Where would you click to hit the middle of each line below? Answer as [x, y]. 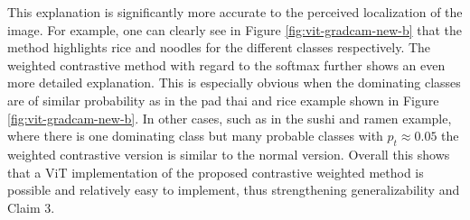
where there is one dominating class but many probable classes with [195, 136]
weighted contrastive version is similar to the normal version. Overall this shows [229, 154]
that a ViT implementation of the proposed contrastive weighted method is [216, 172]
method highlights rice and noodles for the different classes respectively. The [219, 47]
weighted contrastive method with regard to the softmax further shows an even [226, 64]
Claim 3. [31, 207]
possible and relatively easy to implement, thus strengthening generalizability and [234, 190]
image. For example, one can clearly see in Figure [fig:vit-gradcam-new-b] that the [235, 29]
